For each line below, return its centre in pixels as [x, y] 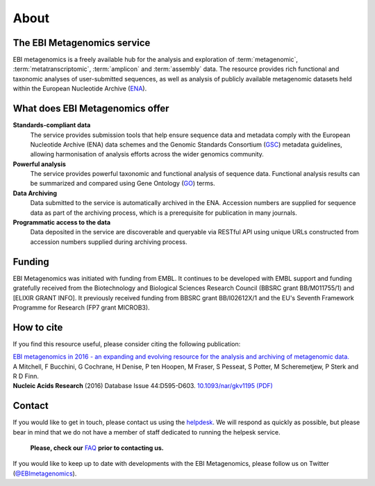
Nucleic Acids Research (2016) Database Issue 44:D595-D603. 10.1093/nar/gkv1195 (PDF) [143, 386]
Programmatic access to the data [62, 222]
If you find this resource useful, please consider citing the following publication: [127, 343]
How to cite [38, 327]
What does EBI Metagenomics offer [91, 109]
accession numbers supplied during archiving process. [109, 242]
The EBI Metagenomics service [82, 43]
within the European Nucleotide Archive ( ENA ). [80, 89]
